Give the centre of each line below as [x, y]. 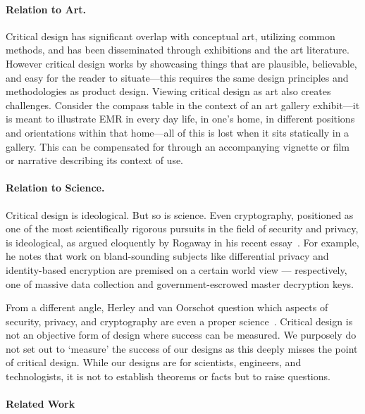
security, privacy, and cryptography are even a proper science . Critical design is [179, 321]
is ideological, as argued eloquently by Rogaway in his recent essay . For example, [182, 242]
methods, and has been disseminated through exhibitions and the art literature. [178, 50]
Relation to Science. [55, 188]
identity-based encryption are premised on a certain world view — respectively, [177, 269]
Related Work [41, 404]
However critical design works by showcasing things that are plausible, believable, [181, 63]
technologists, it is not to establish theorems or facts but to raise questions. [168, 376]
